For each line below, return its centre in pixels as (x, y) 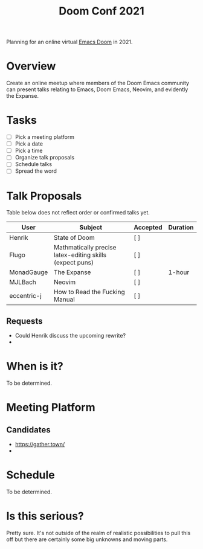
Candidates (28, 430)
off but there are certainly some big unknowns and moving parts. (87, 539)
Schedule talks (34, 164)
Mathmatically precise (85, 248)
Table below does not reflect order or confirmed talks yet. (78, 213)
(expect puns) (73, 263)
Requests (24, 321)
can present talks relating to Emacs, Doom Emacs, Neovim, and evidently (97, 89)
